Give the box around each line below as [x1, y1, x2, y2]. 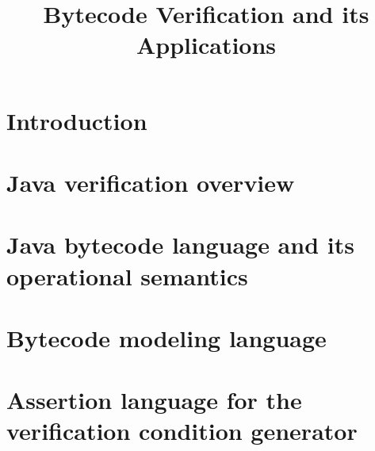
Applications [136, 29, 277, 61]
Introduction [6, 104, 147, 136]
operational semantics [6, 259, 248, 292]
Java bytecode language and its [6, 228, 354, 261]
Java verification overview [6, 166, 295, 198]
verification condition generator [6, 415, 358, 447]
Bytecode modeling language [6, 321, 327, 354]
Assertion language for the [6, 384, 302, 416]
